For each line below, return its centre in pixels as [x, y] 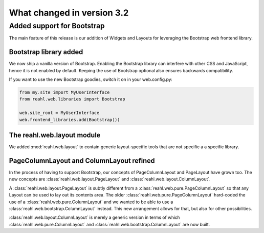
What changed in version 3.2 [69, 13]
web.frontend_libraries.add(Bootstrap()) [70, 120]
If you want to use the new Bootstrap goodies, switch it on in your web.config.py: [91, 79]
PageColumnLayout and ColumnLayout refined [82, 161]
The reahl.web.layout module [55, 135]
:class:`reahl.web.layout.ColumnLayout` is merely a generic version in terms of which [95, 217]
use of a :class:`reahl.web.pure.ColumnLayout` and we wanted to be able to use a [91, 202]
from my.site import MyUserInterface [65, 92]
